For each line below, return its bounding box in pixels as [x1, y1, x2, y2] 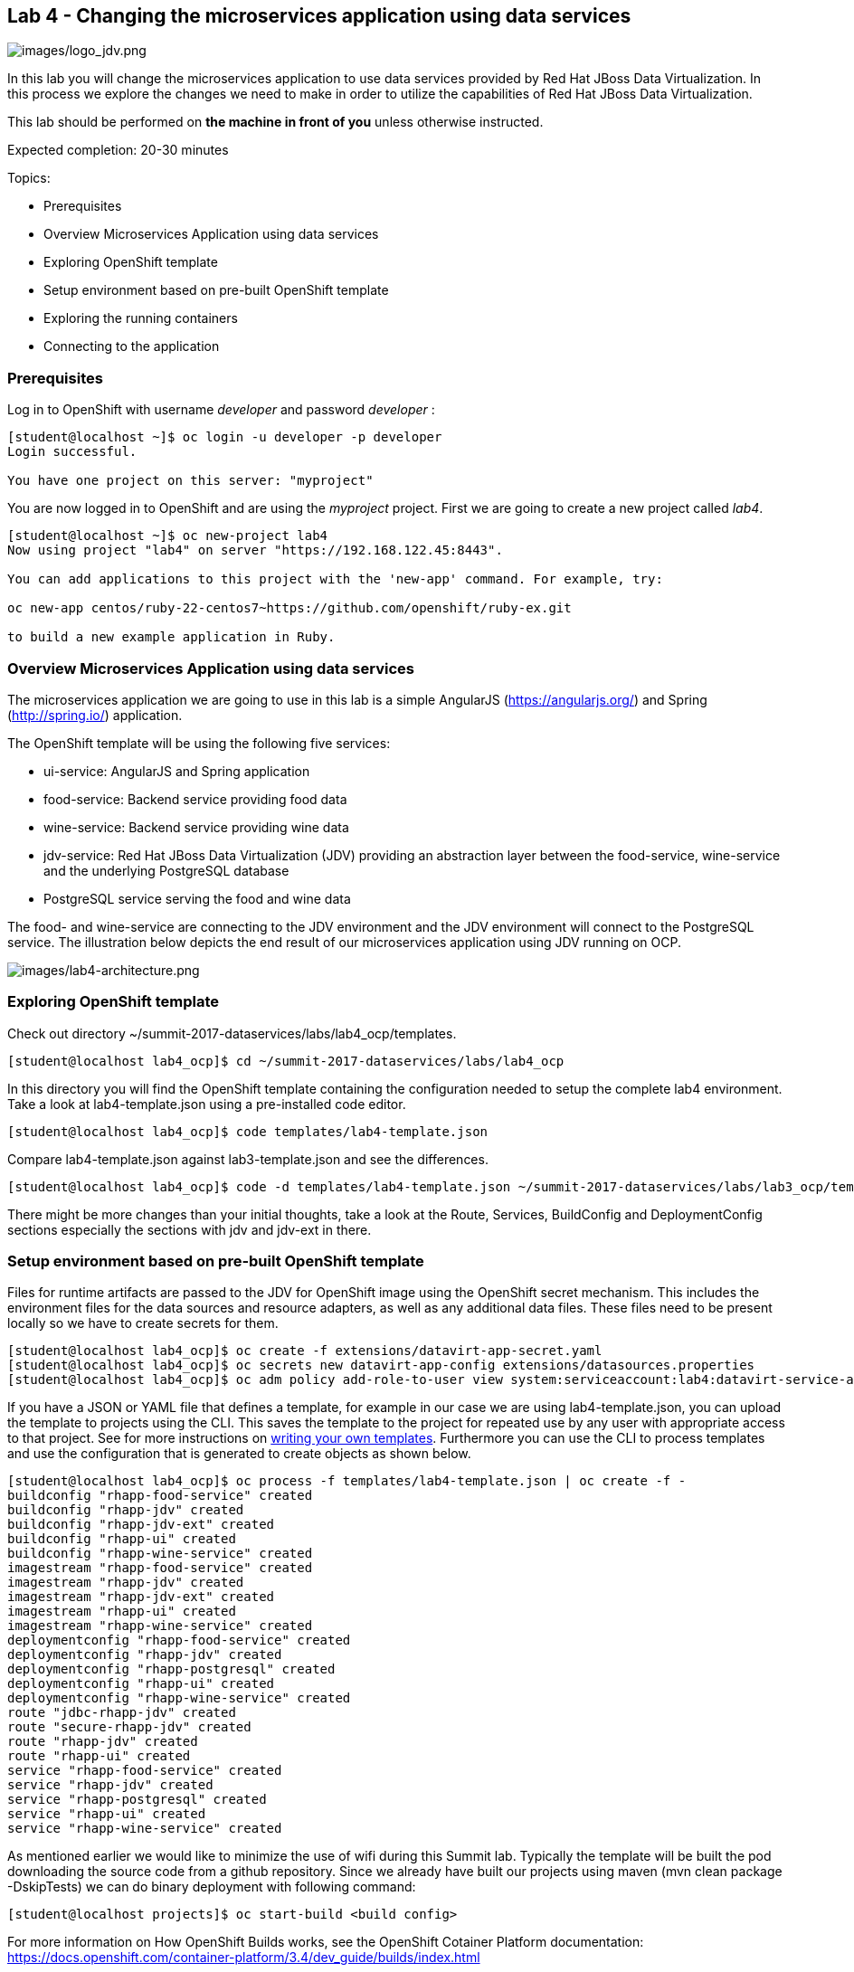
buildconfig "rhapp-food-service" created [7, 1488, 313, 1503]
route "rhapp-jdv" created [7, 1734, 198, 1749]
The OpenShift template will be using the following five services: [7, 735, 391, 751]
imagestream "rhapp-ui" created [7, 1604, 236, 1619]
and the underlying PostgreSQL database [43, 862, 289, 878]
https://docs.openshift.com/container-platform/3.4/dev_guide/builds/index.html [7, 1949, 480, 1966]
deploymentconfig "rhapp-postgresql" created [7, 1662, 336, 1677]
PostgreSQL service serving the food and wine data [43, 890, 351, 906]
